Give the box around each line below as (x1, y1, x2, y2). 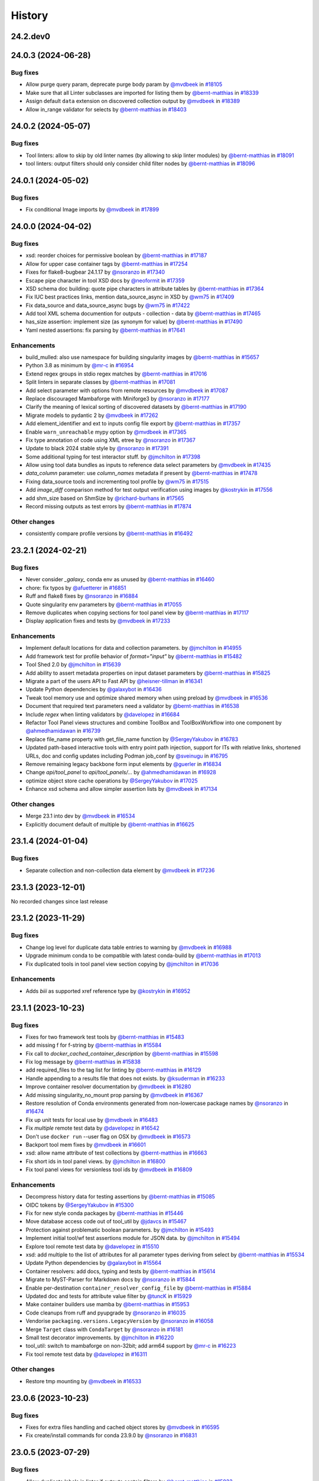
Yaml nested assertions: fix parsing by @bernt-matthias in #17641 (25, 326, 185, 334)
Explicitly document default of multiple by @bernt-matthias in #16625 (25, 820, 195, 828)
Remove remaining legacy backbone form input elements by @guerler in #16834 (25, 760, 222, 767)
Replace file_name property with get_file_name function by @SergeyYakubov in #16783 (25, 735, 239, 743)
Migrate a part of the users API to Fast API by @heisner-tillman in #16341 (25, 678, 203, 684)
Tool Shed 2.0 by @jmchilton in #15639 (25, 661, 121, 668)
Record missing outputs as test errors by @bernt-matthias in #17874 (25, 503, 192, 510)
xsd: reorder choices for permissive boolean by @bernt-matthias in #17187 (25, 252, 207, 259)
